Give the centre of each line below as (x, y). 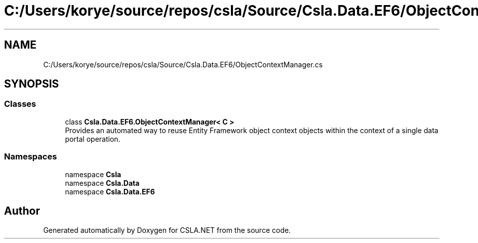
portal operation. (93, 139)
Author (22, 211)
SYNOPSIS (32, 84)
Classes (20, 104)
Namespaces (31, 157)
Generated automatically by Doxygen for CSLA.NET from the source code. (167, 230)
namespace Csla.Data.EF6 (110, 191)
